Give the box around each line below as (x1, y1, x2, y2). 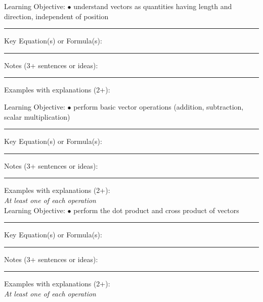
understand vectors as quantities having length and (73, 1, 232, 11)
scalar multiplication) (4, 111, 70, 122)
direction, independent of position (4, 11, 109, 21)
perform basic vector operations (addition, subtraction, (73, 101, 244, 112)
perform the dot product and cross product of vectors (73, 205, 239, 215)
